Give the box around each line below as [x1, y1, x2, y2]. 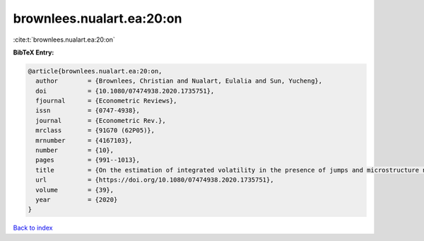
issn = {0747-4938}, [35, 107, 141, 114]
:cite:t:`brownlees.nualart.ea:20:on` [13, 35, 116, 44]
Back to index [13, 223, 53, 233]
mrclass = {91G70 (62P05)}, [35, 127, 155, 134]
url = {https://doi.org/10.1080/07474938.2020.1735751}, [35, 176, 274, 184]
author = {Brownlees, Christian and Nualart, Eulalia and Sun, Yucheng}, [35, 77, 323, 85]
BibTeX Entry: [13, 48, 54, 57]
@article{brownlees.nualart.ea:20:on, [28, 67, 163, 75]
